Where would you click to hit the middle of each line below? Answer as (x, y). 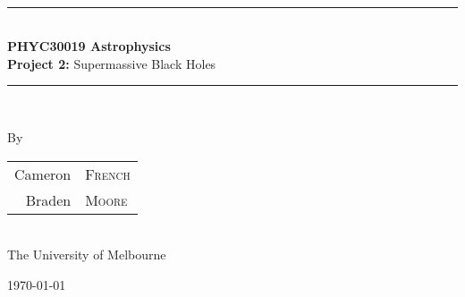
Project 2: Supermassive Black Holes (112, 63)
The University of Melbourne (87, 255)
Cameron (43, 174)
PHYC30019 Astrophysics (89, 46)
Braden (48, 199)
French (108, 174)
